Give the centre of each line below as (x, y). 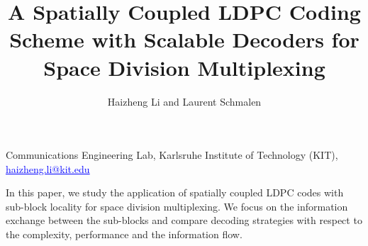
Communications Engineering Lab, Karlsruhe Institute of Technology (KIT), (172, 155)
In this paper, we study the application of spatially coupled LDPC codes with (175, 192)
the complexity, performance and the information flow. (124, 234)
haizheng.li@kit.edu (48, 168)
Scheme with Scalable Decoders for (184, 39)
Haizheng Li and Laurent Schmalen (184, 101)
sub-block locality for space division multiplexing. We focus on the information (177, 206)
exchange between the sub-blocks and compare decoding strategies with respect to (184, 220)
